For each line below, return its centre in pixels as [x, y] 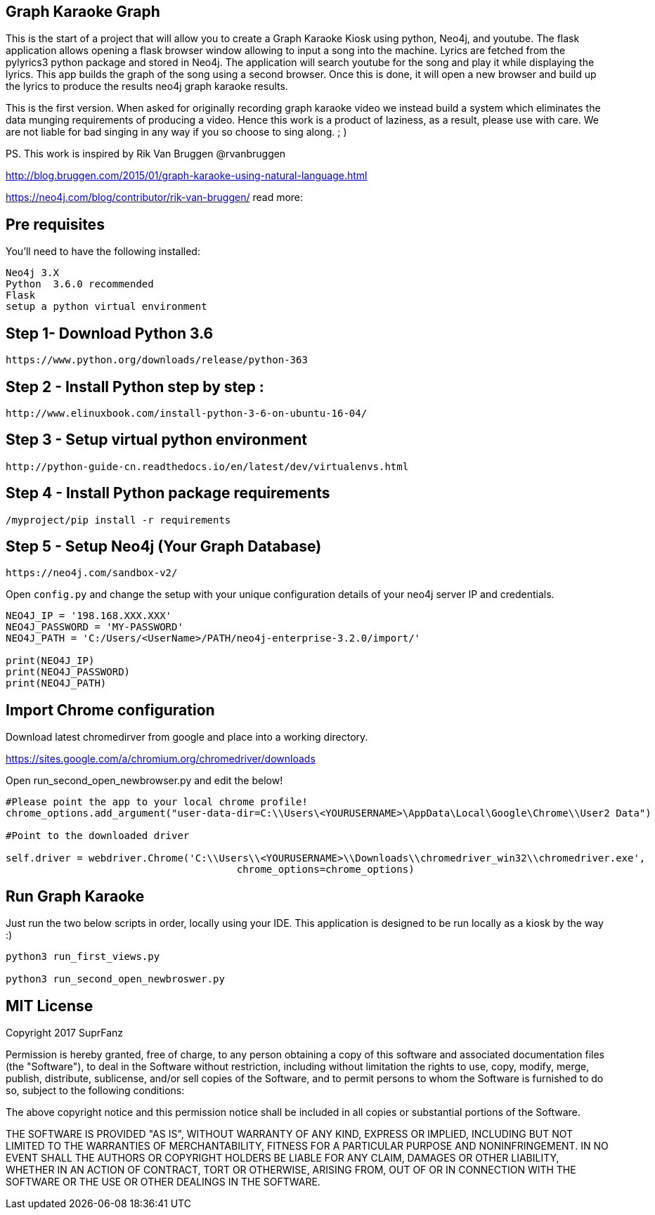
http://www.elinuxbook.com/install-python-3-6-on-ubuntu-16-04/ [187, 413]
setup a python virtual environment [106, 307]
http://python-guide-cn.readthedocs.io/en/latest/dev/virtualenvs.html [207, 466]
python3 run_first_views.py [83, 957]
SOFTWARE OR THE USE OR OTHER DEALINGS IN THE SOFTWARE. [163, 1182]
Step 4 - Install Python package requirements [168, 493]
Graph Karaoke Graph [83, 12]
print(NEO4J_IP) [50, 661]
